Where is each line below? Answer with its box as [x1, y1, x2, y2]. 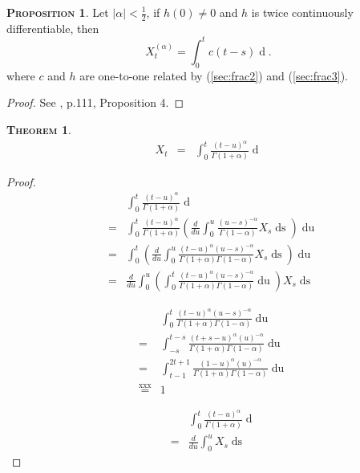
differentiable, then [6, 19, 99, 36]
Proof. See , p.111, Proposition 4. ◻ [6, 94, 184, 111]
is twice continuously [251, 4, 354, 20]
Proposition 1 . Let [6, 4, 109, 20]
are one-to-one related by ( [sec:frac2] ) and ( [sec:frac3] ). [79, 67, 348, 84]
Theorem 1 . [6, 120, 71, 137]
